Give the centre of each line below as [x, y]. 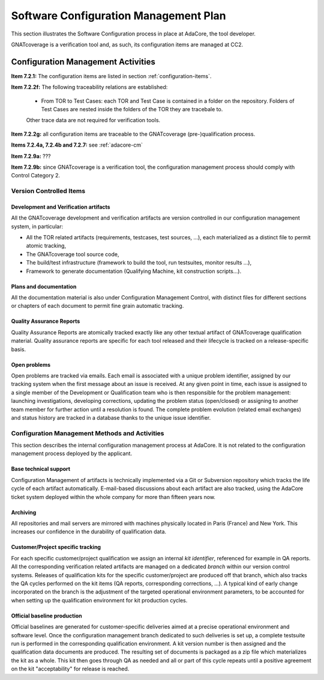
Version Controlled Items [48, 191]
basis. [19, 349]
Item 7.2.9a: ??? [31, 156]
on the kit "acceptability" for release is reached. [70, 669]
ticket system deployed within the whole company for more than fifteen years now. [113, 497]
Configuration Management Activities [83, 62]
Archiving [24, 512]
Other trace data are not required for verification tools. [93, 120]
